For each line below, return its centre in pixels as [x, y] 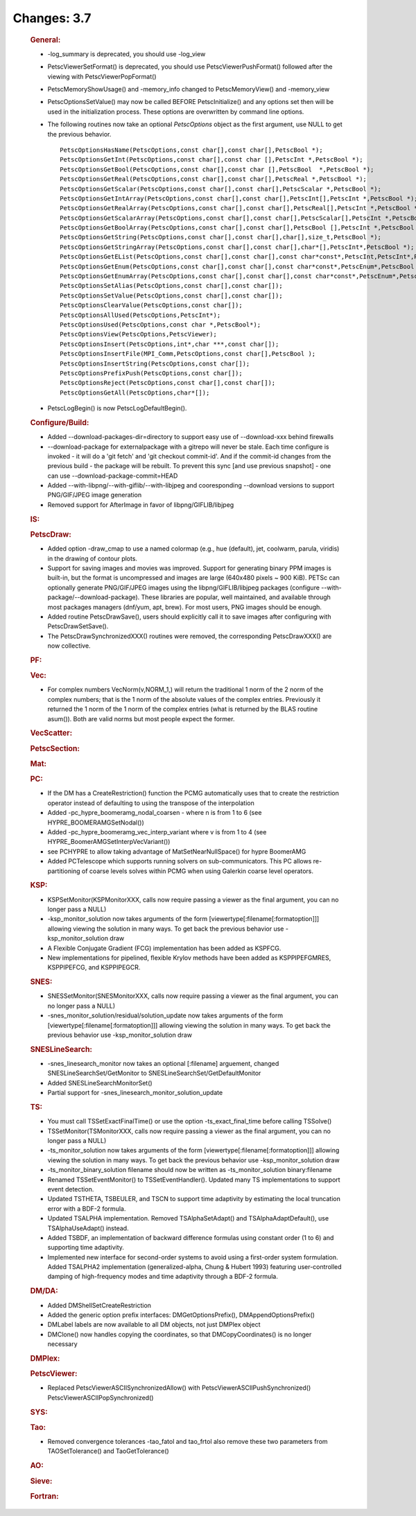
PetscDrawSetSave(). [78, 626]
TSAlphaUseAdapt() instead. [88, 1228]
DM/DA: [44, 1291]
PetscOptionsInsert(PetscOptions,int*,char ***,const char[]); [170, 344]
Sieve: [41, 1481]
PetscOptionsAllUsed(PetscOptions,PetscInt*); [140, 315]
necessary [62, 1344]
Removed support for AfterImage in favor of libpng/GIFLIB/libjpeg [141, 505]
